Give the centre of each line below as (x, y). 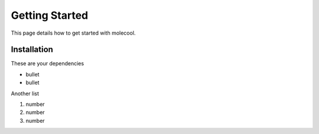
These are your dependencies (48, 63)
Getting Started (50, 15)
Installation (32, 50)
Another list (25, 93)
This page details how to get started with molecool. (73, 33)
